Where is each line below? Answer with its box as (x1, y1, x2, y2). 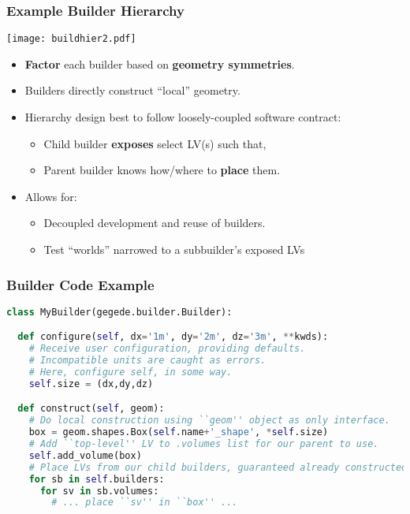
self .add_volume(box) (28, 449, 142, 461)
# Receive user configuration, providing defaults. (28, 343, 306, 355)
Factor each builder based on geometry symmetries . (24, 55, 295, 72)
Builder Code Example (6, 274, 155, 294)
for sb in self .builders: (28, 473, 165, 485)
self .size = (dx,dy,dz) (28, 378, 154, 389)
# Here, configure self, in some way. (28, 367, 233, 378)
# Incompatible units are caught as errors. (28, 355, 266, 367)
